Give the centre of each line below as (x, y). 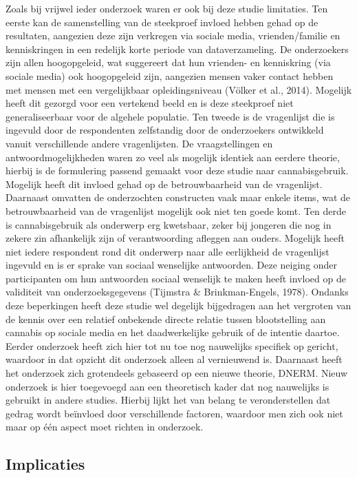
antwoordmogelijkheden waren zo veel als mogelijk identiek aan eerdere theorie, (173, 157)
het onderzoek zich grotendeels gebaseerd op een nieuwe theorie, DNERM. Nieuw (177, 373)
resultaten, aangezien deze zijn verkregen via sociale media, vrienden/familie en (173, 35)
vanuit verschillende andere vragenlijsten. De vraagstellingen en (139, 143)
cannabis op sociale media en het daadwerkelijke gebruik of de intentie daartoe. (173, 332)
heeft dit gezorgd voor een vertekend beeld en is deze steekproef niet (150, 103)
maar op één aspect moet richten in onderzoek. (105, 427)
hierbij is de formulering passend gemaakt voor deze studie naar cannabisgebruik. (177, 170)
